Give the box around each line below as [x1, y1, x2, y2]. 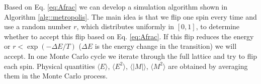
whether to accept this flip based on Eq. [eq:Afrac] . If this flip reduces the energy [4, 31, 254, 41]
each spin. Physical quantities [4, 60, 95, 71]
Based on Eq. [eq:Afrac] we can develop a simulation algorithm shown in [4, 2, 228, 12]
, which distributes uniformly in [76, 21, 175, 32]
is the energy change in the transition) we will [95, 41, 237, 51]
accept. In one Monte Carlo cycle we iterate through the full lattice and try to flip [4, 50, 257, 61]
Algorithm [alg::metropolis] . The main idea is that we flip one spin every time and [4, 11, 257, 22]
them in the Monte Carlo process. [4, 70, 108, 81]
